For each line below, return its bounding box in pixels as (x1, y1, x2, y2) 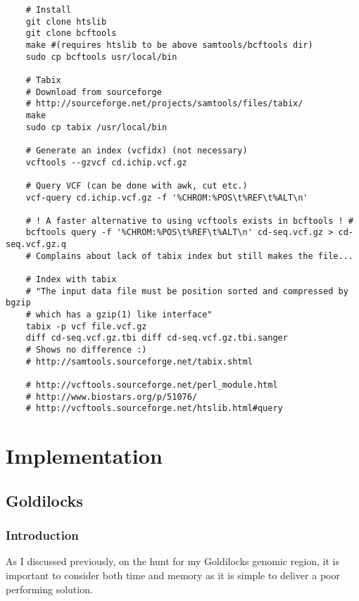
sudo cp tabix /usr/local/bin (25, 122, 168, 132)
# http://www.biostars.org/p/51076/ (25, 391, 198, 402)
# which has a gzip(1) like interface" (25, 310, 213, 320)
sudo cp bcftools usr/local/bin (25, 51, 177, 62)
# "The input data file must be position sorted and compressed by (25, 286, 348, 296)
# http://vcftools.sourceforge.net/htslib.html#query (25, 403, 283, 414)
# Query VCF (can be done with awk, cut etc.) (25, 180, 248, 191)
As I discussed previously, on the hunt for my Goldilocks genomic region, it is (6, 554, 340, 569)
